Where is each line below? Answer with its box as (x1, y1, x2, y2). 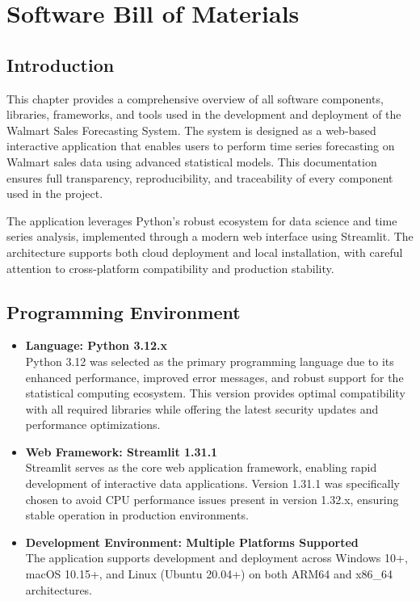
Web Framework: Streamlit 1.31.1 (25, 443, 218, 460)
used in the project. (6, 185, 103, 202)
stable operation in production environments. (25, 506, 249, 523)
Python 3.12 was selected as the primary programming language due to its (25, 352, 394, 369)
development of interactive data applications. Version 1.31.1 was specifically (25, 475, 400, 492)
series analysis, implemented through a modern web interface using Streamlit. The (6, 228, 414, 245)
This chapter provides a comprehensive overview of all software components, (6, 90, 384, 107)
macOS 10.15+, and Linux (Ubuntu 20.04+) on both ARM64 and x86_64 (25, 565, 393, 582)
